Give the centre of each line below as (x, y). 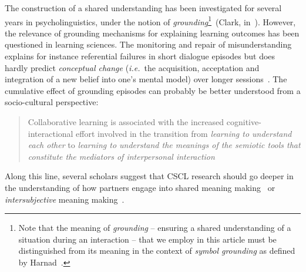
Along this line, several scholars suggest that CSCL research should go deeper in (149, 176)
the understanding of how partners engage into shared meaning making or (140, 187)
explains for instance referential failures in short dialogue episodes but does (140, 56)
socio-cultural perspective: (52, 102)
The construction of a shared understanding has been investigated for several (143, 8)
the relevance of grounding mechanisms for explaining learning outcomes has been (152, 33)
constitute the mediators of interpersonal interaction (121, 156)
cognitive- (244, 122)
